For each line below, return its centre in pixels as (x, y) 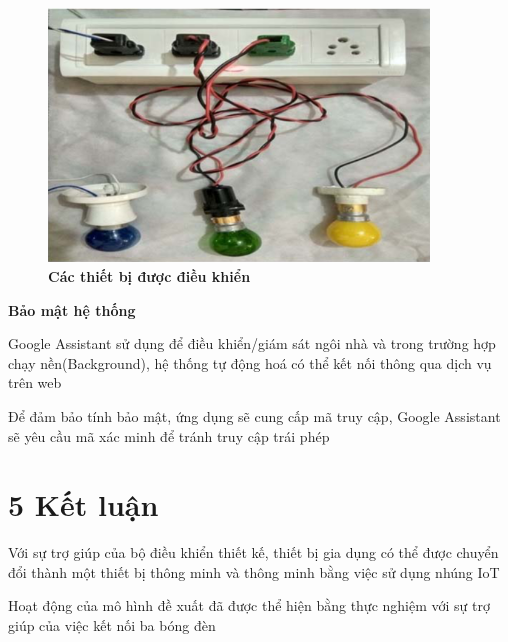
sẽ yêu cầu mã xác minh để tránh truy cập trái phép (169, 435)
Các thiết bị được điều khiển (149, 275)
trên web (35, 382)
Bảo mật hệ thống (72, 309)
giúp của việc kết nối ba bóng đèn (112, 625)
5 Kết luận (83, 504)
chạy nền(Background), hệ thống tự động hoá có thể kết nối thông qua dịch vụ (250, 362)
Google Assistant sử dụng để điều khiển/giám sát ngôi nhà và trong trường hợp (252, 343)
